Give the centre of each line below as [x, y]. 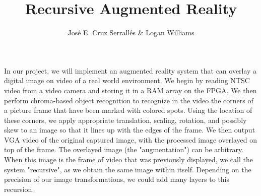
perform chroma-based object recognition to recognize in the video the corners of [129, 100]
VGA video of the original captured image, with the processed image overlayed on [131, 139]
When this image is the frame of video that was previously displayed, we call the [128, 159]
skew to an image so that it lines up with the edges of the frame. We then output [130, 130]
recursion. [19, 189]
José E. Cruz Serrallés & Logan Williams [131, 32]
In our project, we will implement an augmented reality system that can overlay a [130, 70]
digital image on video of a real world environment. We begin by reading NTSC [127, 80]
